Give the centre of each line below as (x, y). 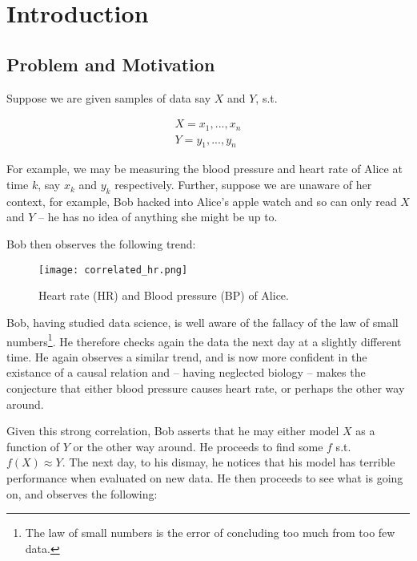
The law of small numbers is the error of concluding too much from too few (210, 533)
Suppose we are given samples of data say (109, 97)
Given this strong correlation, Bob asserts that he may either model (173, 431)
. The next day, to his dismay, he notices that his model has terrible (229, 462)
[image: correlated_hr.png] (113, 270)
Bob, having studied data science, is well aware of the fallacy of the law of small (202, 322)
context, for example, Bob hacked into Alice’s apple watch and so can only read (202, 201)
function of (33, 446)
